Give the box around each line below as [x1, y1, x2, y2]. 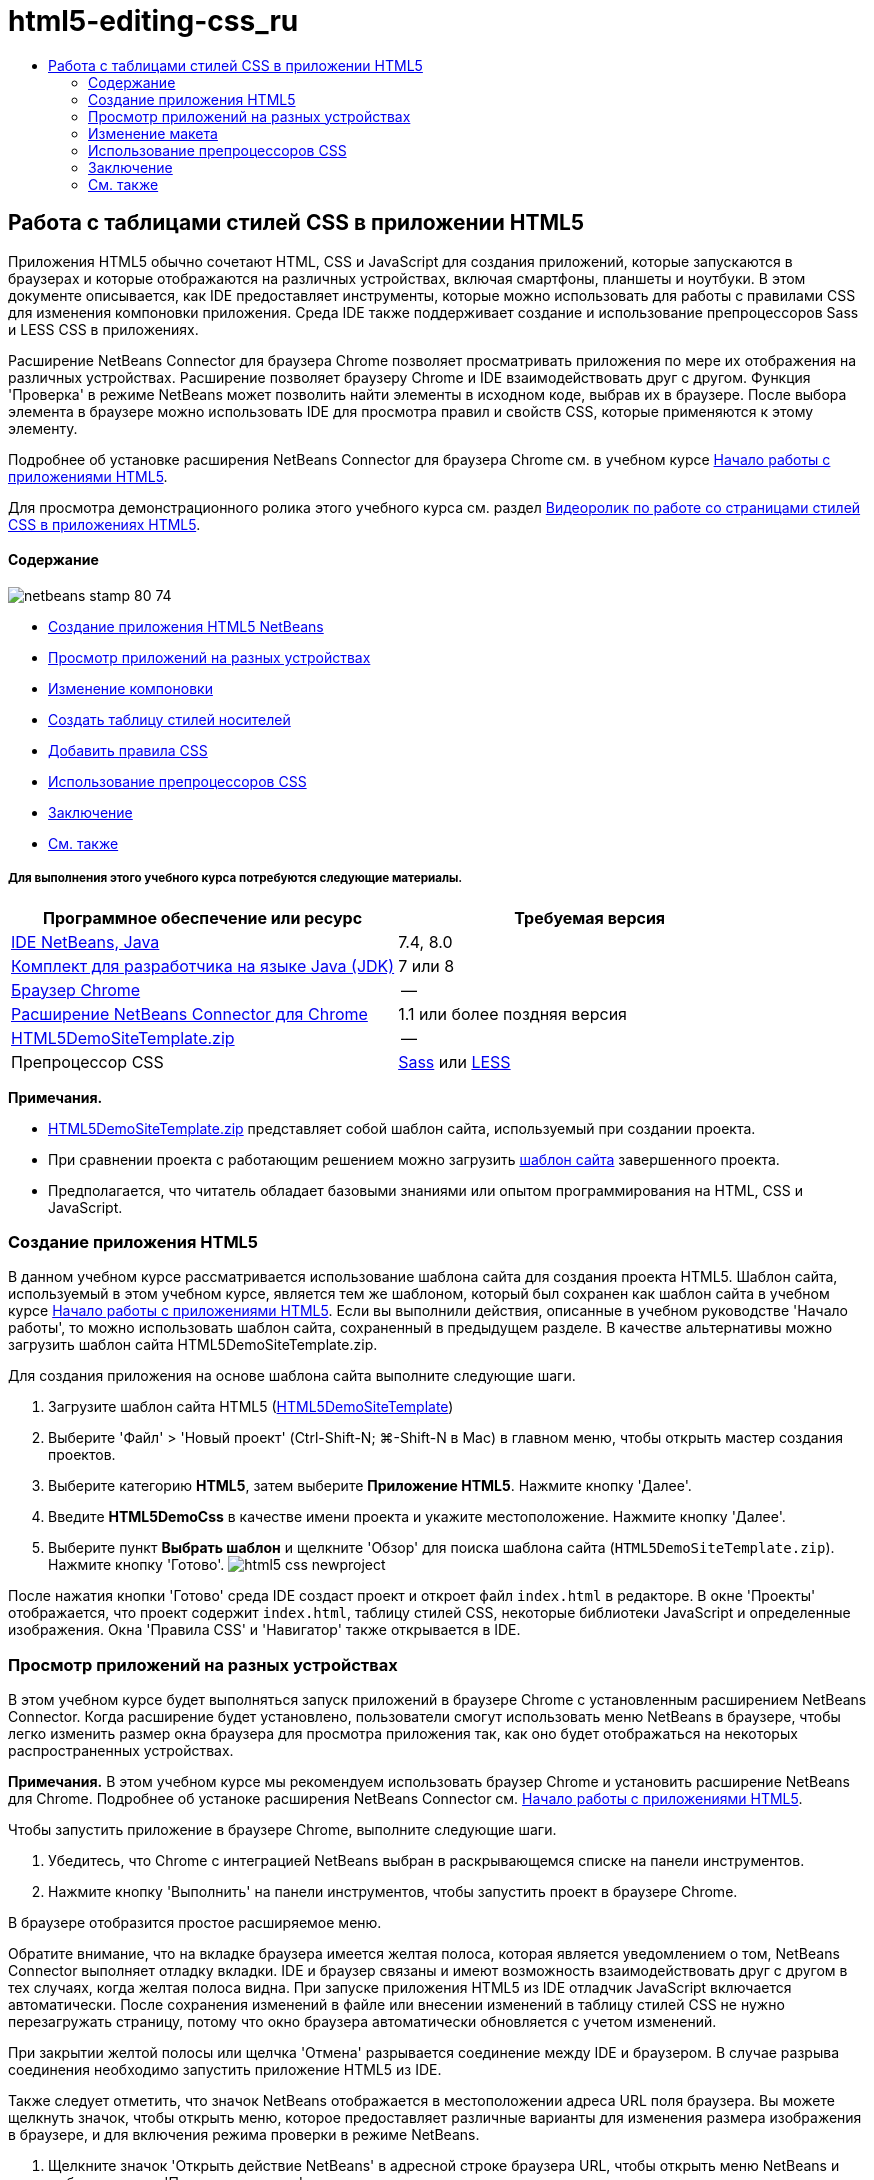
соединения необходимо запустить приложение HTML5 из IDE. [8, 2061, 442, 2079]
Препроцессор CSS [11, 1051, 164, 1072]
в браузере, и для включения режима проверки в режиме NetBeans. [8, 2126, 480, 2144]
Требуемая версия [514, 907, 666, 928]
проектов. [48, 1446, 116, 1464]
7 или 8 [398, 955, 455, 976]
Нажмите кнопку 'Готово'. [48, 1556, 225, 1574]
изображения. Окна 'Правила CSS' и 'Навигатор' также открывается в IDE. [8, 1621, 521, 1639]
